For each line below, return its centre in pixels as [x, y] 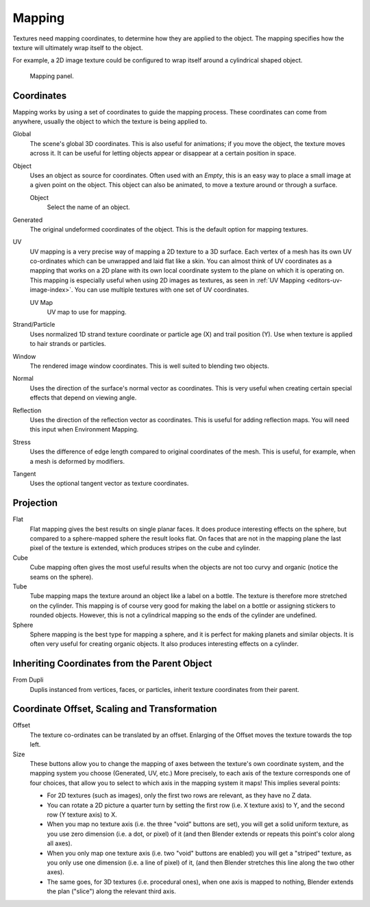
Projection [35, 503]
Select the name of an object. [88, 207]
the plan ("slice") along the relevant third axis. [111, 891]
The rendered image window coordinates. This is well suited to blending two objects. [150, 366]
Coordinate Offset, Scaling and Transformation [115, 709]
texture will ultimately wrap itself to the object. [78, 47]
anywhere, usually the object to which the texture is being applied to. [110, 122]
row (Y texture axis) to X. [82, 815]
